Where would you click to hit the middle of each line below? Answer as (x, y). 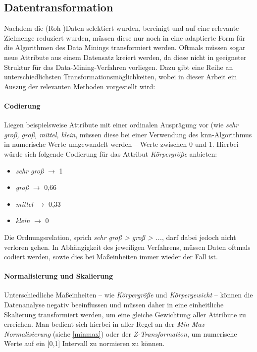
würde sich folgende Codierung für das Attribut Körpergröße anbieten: (111, 153)
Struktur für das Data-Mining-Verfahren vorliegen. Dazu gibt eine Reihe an (119, 67)
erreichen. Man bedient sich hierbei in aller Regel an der (89, 324)
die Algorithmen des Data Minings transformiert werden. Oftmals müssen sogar (125, 47)
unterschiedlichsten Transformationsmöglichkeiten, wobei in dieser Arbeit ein (121, 77)
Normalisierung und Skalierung (58, 276)
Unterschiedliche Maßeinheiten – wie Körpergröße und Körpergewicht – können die (128, 295)
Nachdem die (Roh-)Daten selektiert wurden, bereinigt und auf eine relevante (122, 28)
